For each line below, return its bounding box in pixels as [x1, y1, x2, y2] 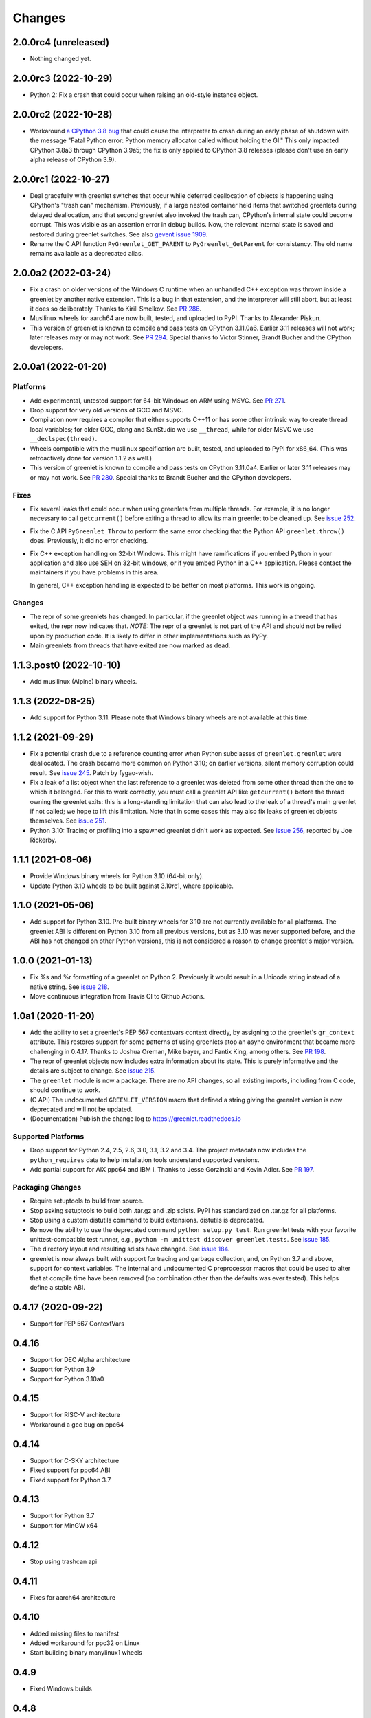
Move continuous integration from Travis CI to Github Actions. [30, 992, 205, 1000]
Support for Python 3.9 [30, 1365, 95, 1374]
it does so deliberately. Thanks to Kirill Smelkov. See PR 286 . [30, 304, 202, 313]
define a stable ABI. [30, 1283, 86, 1291]
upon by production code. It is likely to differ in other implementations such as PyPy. [30, 632, 268, 640]
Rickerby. [30, 836, 57, 845]
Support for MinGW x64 [30, 1521, 98, 1529]
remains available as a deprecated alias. [30, 249, 144, 258]
